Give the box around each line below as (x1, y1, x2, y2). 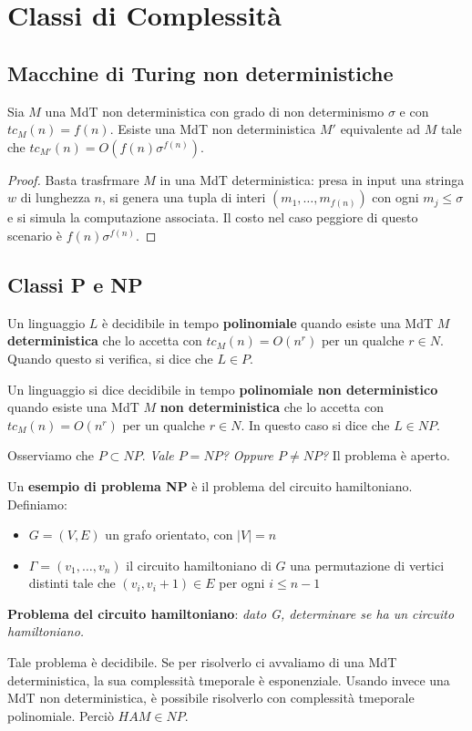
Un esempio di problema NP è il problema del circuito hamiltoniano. (7, 476, 413, 495)
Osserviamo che (7, 446, 95, 465)
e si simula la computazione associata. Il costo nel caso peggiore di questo (7, 208, 418, 227)
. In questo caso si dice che (241, 415, 390, 434)
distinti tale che (28, 573, 116, 592)
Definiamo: (7, 494, 67, 513)
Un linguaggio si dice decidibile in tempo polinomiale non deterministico (7, 379, 438, 398)
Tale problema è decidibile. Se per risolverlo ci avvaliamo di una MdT (7, 653, 397, 672)
